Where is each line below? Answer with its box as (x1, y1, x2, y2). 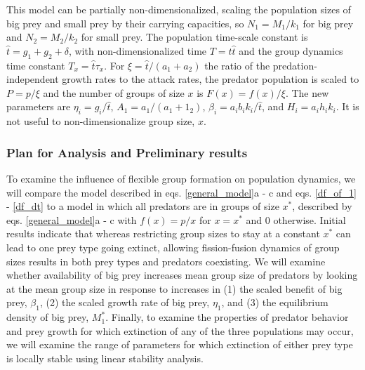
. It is (336, 99, 359, 114)
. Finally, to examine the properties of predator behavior (105, 310, 349, 324)
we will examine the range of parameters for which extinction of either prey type (6, 337, 353, 352)
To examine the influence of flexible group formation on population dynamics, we (6, 171, 356, 185)
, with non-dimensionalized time (68, 43, 207, 58)
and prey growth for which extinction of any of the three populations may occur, (6, 323, 354, 338)
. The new (285, 85, 329, 100)
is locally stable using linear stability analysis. (6, 350, 204, 365)
